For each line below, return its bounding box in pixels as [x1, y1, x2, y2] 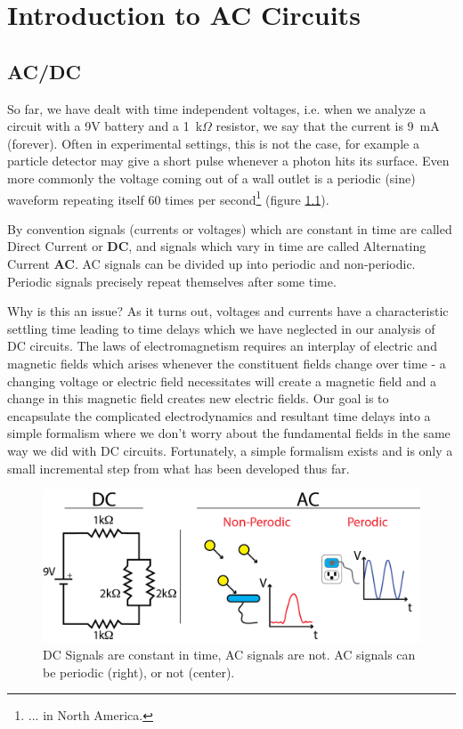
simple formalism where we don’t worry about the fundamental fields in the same [7, 424, 451, 442]
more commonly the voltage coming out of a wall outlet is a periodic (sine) [7, 168, 416, 187]
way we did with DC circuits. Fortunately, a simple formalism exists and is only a [7, 441, 453, 459]
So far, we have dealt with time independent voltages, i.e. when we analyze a [7, 99, 426, 117]
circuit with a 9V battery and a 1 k [7, 117, 203, 135]
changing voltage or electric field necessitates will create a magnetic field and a [7, 371, 437, 390]
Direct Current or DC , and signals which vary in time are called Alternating [7, 237, 426, 255]
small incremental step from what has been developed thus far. [7, 458, 350, 477]
